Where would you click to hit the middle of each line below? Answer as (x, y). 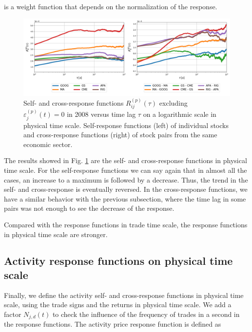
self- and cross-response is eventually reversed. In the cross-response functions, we (126, 189)
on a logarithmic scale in (180, 114)
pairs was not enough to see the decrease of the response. (89, 208)
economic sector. (48, 144)
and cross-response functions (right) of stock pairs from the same (120, 135)
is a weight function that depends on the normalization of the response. (111, 6)
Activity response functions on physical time (118, 260)
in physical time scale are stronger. (56, 234)
